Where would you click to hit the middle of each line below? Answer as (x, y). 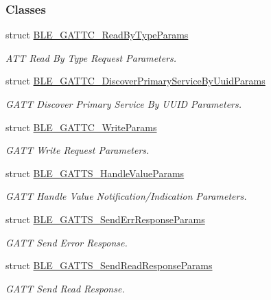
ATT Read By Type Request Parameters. (91, 57)
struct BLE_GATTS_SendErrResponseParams (105, 219)
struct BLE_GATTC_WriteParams (81, 127)
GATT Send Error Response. (67, 242)
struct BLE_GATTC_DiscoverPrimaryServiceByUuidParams (135, 81)
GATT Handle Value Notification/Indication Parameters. (126, 196)
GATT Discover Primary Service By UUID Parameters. (124, 104)
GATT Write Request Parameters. (78, 150)
